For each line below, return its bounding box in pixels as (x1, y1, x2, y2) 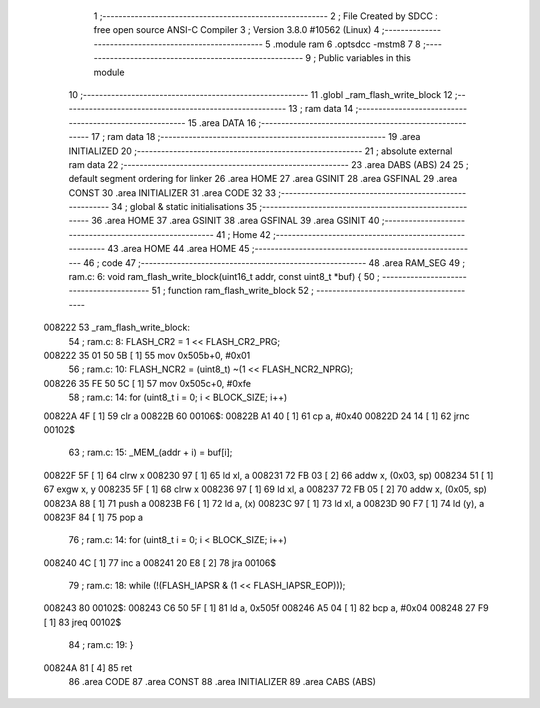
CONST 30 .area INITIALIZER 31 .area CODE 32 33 (68, 186, 277, 199)
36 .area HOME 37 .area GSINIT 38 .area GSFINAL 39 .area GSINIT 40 (91, 215, 380, 227)
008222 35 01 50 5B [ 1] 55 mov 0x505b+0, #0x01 (43, 349, 251, 361)
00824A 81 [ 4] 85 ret (43, 661, 133, 674)
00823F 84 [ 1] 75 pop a (43, 511, 144, 523)
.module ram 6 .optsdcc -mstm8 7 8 (272, 38, 422, 50)
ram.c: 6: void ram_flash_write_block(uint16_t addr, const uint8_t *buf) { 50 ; (68, 271, 380, 283)
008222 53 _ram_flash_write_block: (43, 321, 190, 334)
